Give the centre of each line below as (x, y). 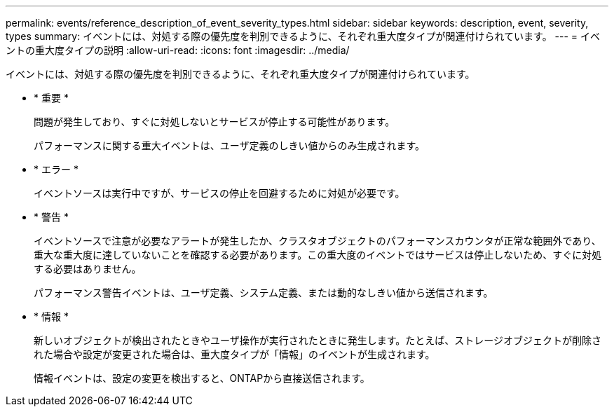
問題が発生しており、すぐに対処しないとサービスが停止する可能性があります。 (214, 122)
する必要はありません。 (88, 269)
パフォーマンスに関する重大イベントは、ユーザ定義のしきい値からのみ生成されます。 (230, 145)
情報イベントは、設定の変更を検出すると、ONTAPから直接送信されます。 (202, 378)
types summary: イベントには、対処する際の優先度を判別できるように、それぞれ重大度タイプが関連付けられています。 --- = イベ (303, 36)
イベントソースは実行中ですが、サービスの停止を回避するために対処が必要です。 (219, 193)
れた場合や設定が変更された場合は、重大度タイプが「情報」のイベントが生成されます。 (234, 354)
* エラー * (56, 169)
